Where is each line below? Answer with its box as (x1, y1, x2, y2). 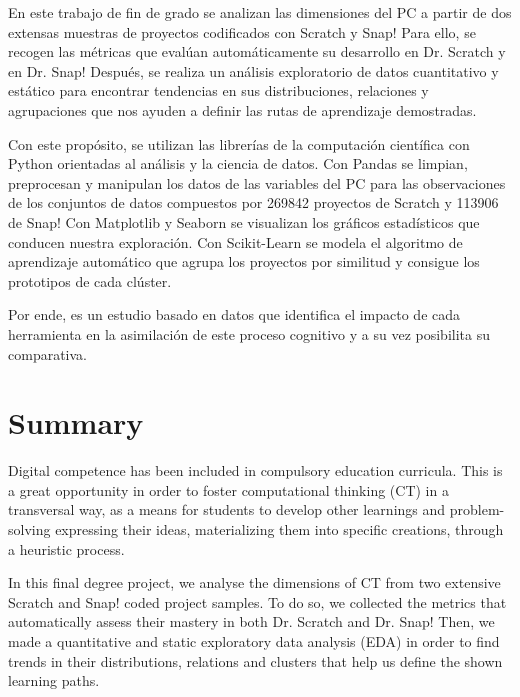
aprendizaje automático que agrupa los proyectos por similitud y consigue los (8, 251, 480, 272)
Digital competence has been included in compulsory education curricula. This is (8, 460, 503, 481)
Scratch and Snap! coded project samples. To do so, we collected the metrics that (8, 591, 507, 612)
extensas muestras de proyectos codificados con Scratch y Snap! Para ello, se (8, 21, 476, 42)
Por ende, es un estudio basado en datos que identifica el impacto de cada (8, 304, 461, 325)
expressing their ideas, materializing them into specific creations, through (55, 519, 504, 539)
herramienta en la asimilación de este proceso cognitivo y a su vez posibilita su (8, 323, 490, 344)
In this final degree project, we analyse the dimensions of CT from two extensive (8, 572, 501, 593)
